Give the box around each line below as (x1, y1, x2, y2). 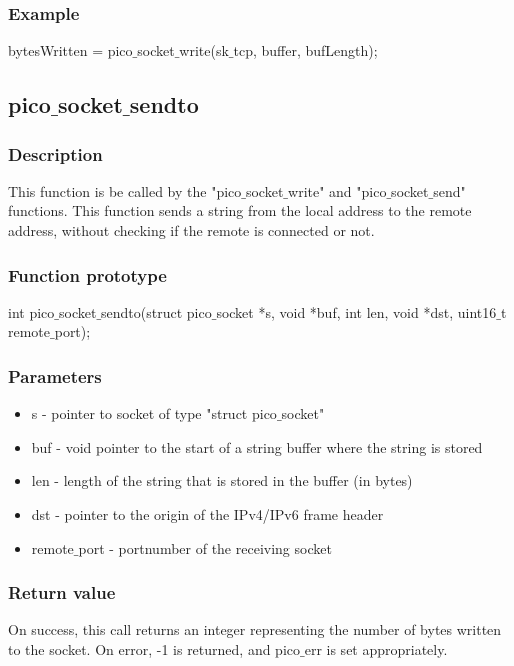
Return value (8, 580, 116, 605)
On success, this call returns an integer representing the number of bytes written (8, 619, 502, 640)
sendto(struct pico (101, 301, 212, 322)
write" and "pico (288, 180, 387, 201)
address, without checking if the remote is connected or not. (8, 220, 375, 240)
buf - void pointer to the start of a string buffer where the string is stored (31, 436, 483, 457)
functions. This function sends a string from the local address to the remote (8, 200, 472, 221)
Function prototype (8, 262, 167, 287)
